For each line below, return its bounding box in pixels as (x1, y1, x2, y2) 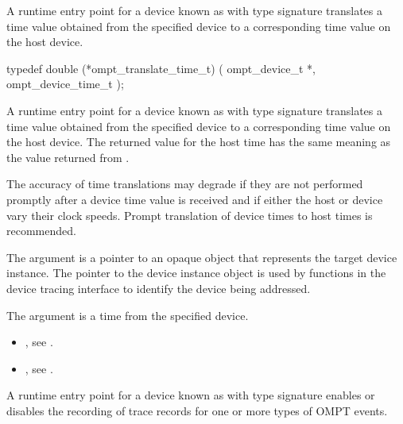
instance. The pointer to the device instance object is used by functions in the (6, 264, 386, 281)
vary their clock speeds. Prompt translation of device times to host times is (6, 206, 373, 223)
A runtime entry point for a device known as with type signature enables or (6, 387, 375, 403)
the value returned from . (6, 148, 130, 165)
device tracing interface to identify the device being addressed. (6, 279, 311, 296)
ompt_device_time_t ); (6, 75, 124, 92)
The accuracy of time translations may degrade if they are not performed (6, 175, 363, 192)
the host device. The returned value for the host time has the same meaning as (6, 133, 391, 150)
